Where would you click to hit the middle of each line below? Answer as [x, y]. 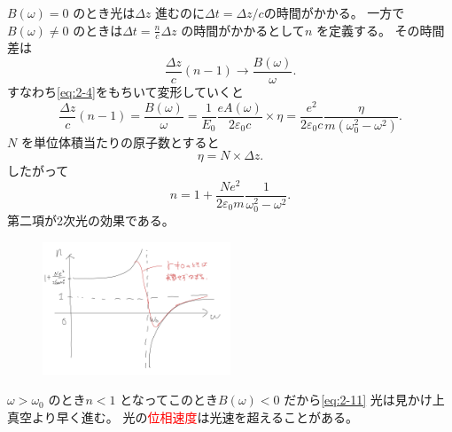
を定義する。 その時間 [380, 30]
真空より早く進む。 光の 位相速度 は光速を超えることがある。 [183, 416]
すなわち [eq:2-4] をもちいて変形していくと [126, 92]
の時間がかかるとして [243, 30]
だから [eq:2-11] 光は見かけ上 [364, 400]
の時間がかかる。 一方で [334, 12]
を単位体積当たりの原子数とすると [120, 141]
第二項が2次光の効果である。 [91, 220]
